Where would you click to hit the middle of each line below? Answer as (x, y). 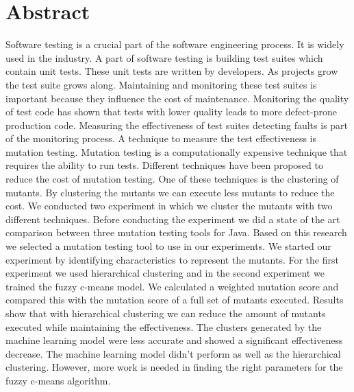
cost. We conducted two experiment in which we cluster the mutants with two (169, 206)
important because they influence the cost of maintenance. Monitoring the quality (177, 98)
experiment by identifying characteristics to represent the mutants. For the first (172, 259)
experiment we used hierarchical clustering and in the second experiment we (165, 273)
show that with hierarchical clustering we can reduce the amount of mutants (166, 313)
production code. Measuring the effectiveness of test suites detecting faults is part (177, 125)
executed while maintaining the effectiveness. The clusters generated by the (164, 326)
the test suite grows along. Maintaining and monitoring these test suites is (161, 84)
